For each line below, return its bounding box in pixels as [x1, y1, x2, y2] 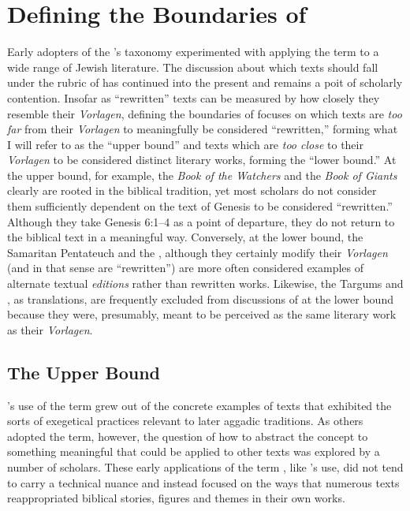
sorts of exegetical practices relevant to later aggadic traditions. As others [7, 412, 363, 429]
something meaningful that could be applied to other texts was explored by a [7, 443, 380, 460]
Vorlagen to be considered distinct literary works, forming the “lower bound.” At [7, 151, 397, 168]
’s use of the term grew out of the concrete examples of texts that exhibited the [7, 397, 392, 413]
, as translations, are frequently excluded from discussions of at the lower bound [7, 290, 393, 307]
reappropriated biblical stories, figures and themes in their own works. [7, 490, 345, 506]
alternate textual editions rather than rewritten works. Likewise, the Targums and [7, 275, 404, 292]
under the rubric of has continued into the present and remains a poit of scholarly [7, 74, 403, 91]
